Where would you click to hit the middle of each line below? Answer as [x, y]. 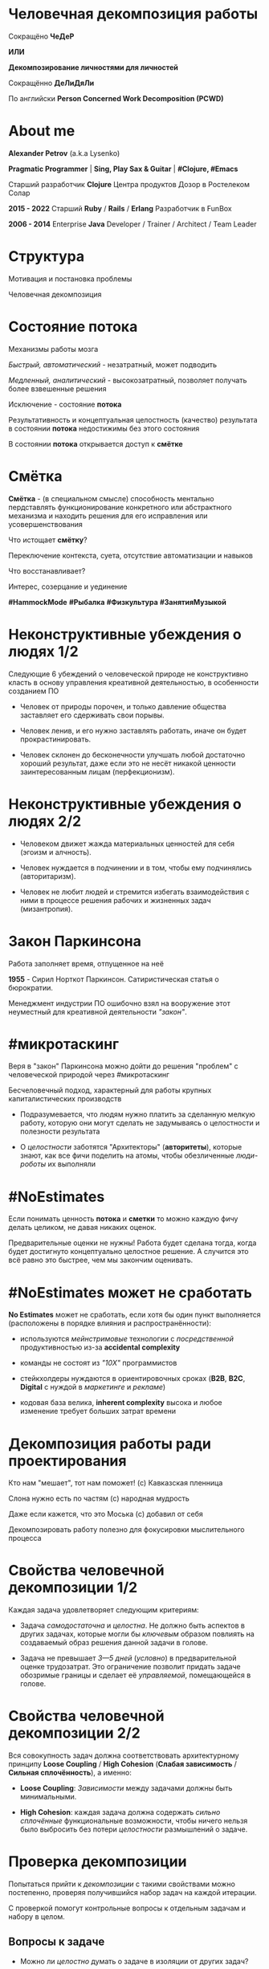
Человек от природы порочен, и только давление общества [123, 706]
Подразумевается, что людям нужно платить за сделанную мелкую [137, 1114]
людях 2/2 [45, 821]
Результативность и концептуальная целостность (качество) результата [133, 419]
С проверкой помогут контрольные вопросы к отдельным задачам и [127, 1908]
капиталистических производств [65, 1099]
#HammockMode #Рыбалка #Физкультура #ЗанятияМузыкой [117, 602]
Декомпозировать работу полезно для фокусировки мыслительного [126, 1530]
